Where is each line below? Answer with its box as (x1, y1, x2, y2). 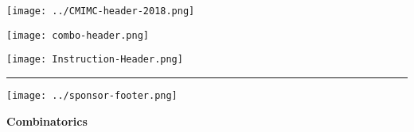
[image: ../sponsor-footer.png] (6, 89, 178, 101)
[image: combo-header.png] (6, 29, 149, 41)
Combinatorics (6, 112, 88, 129)
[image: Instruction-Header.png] (6, 54, 183, 66)
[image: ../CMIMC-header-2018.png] (6, 6, 195, 17)
